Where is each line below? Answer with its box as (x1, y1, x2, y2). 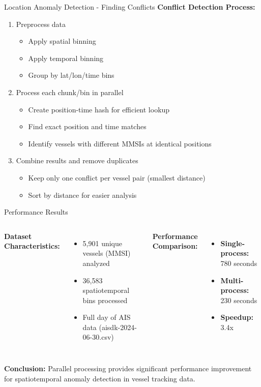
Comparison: (152, 241, 198, 251)
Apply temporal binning (28, 52, 104, 63)
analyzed (82, 257, 110, 268)
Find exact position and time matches (28, 121, 147, 132)
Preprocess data (16, 18, 66, 29)
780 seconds (220, 257, 257, 268)
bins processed (82, 294, 128, 305)
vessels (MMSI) (82, 248, 131, 258)
